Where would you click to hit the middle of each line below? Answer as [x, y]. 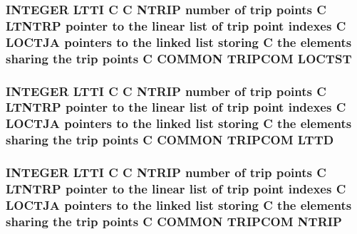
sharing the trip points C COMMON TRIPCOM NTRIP [174, 221]
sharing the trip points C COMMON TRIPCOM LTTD [170, 140]
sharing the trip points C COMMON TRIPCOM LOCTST [179, 58]
